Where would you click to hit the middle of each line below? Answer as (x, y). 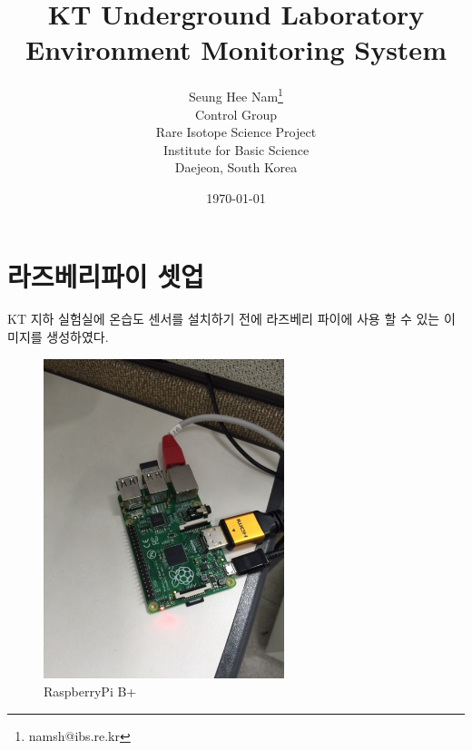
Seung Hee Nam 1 (236, 95)
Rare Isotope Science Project (236, 132)
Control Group (236, 114)
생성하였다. (78, 337)
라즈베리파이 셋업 (106, 275)
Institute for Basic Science (236, 149)
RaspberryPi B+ (90, 691)
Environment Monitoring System (236, 49)
